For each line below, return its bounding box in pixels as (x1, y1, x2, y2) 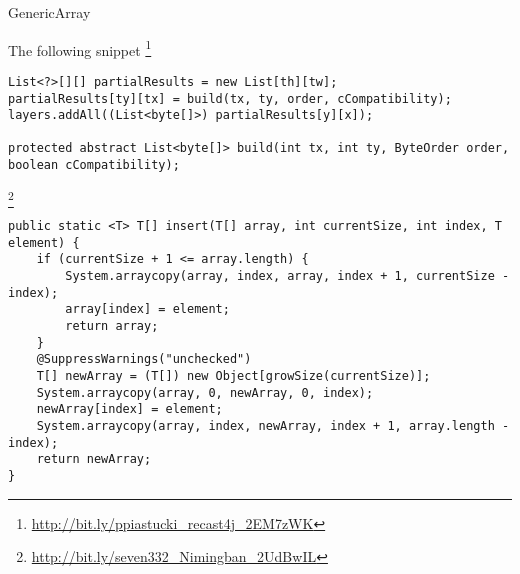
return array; (65, 319, 159, 334)
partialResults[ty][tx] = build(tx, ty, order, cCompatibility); (8, 91, 452, 106)
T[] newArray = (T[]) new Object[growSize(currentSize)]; (36, 369, 431, 384)
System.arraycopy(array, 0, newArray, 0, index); (36, 385, 374, 400)
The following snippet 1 (8, 36, 152, 60)
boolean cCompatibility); (8, 158, 180, 173)
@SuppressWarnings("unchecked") (36, 352, 252, 367)
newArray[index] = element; (36, 402, 223, 417)
